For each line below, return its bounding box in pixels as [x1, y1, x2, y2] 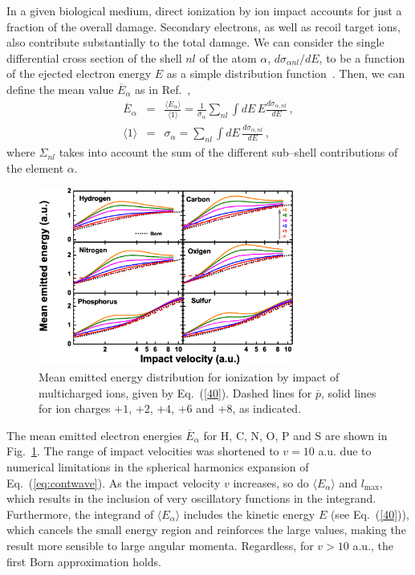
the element [6, 159, 64, 176]
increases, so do [233, 474, 309, 491]
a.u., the [352, 536, 394, 553]
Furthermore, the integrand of [6, 505, 154, 522]
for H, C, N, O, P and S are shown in [203, 426, 388, 443]
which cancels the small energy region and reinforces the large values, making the [6, 521, 406, 538]
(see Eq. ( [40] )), [330, 505, 409, 522]
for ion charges [39, 400, 111, 417]
